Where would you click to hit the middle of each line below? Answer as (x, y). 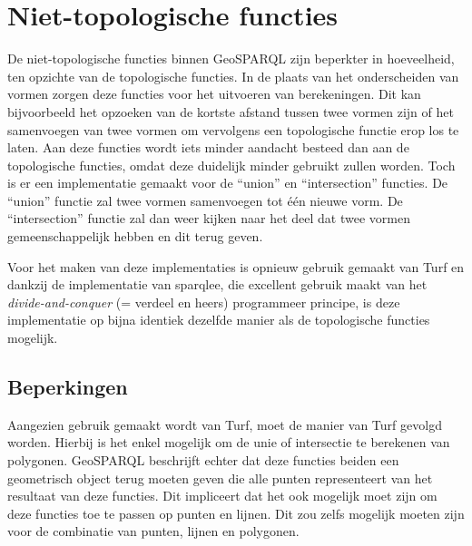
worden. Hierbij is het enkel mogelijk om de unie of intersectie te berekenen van (229, 442)
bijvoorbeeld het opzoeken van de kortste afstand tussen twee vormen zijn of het (231, 111)
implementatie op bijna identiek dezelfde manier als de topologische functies (219, 320)
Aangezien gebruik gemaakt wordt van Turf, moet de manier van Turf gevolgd (225, 424)
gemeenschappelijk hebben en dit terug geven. (135, 236)
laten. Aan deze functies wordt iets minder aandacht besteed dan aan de (208, 147)
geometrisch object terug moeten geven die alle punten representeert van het (220, 478)
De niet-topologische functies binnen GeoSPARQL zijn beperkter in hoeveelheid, (231, 58)
